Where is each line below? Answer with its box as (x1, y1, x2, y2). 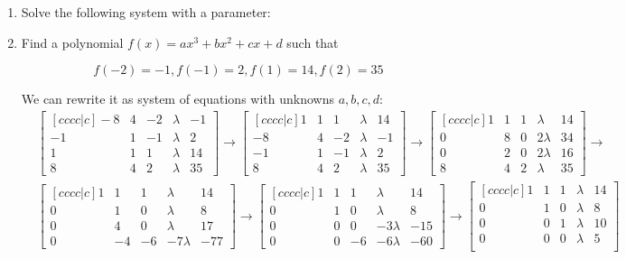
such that (286, 32, 339, 51)
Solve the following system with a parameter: (21, 3, 271, 21)
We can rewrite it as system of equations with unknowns (21, 89, 334, 108)
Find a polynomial (21, 32, 124, 51)
